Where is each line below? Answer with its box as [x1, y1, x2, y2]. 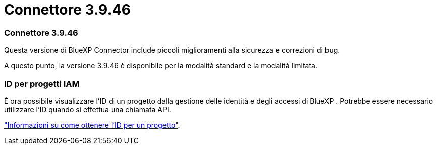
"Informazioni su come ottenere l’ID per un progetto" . [4, 120, 180, 129]
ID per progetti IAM [4, 78, 80, 89]
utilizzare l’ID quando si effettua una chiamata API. [4, 105, 171, 114]
